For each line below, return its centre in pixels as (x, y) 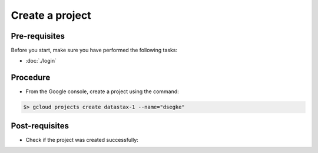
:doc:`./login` (41, 61)
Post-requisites (40, 126)
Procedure (31, 78)
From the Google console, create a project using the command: (102, 91)
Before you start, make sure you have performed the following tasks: (94, 50)
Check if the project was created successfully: (82, 140)
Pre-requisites (38, 36)
